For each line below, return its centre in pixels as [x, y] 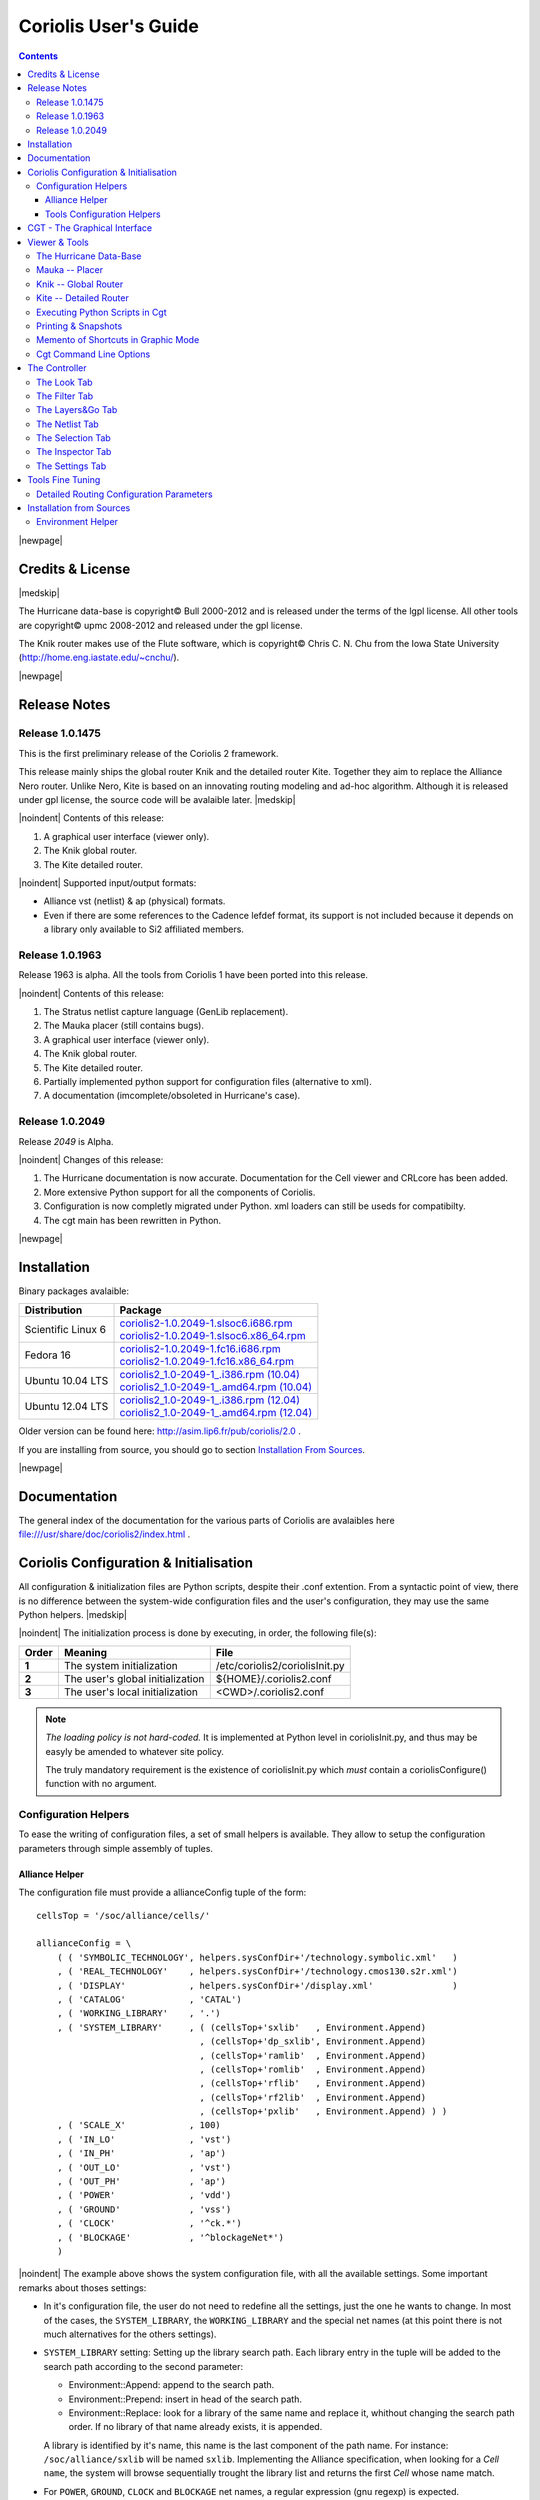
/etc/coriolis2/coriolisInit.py [280, 1665]
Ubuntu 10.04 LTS [66, 1381]
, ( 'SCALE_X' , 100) [139, 2125]
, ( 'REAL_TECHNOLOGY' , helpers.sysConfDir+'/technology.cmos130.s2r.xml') [257, 1971]
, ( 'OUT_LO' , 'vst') [144, 2167]
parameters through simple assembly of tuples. [116, 1848]
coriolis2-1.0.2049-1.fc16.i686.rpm [200, 1349]
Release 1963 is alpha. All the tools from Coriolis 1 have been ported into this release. [193, 975]
